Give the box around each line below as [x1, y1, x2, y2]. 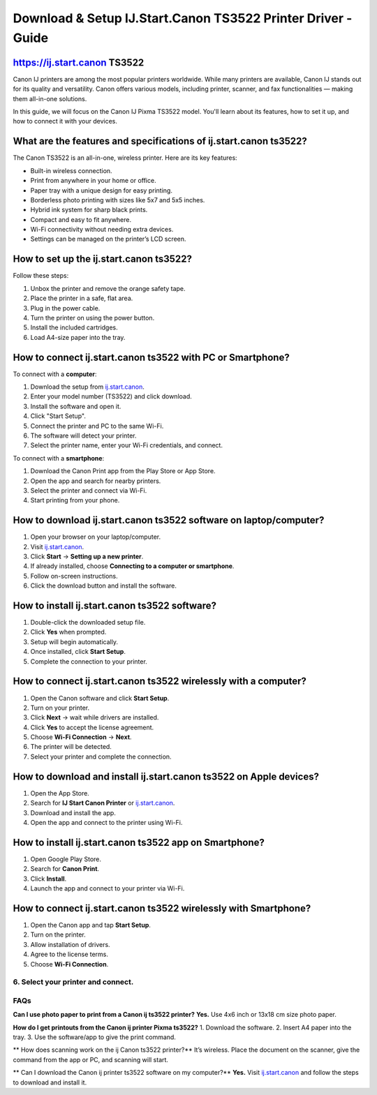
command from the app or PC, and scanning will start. [13, 1055, 169, 1064]
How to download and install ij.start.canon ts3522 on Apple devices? [13, 770, 319, 782]
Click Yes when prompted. [30, 628, 107, 636]
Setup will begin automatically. [30, 637, 119, 646]
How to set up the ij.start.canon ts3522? [13, 253, 192, 265]
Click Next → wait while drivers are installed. [30, 713, 159, 722]
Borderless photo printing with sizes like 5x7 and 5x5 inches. [30, 195, 205, 204]
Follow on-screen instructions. [30, 572, 118, 580]
